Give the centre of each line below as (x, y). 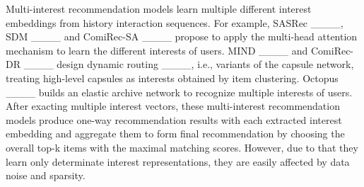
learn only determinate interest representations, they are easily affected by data (178, 161)
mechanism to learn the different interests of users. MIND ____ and (157, 50)
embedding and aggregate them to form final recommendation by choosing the (175, 134)
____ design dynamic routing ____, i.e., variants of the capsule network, (189, 64)
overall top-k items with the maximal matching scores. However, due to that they (182, 147)
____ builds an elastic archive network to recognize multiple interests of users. (179, 92)
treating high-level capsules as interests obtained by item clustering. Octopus (172, 78)
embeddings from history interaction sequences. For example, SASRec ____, (175, 22)
